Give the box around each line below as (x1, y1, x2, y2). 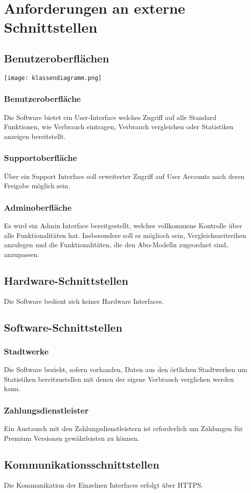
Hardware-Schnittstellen (4, 273, 129, 288)
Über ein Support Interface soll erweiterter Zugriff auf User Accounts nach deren (4, 171, 245, 181)
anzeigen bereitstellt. (4, 131, 66, 141)
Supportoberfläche (4, 152, 77, 164)
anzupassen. (4, 249, 39, 259)
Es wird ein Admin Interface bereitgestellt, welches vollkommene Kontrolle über (4, 220, 242, 231)
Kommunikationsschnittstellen (4, 456, 159, 472)
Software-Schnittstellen (4, 319, 122, 335)
